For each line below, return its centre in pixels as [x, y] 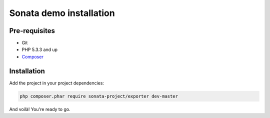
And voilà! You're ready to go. [40, 109]
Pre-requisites [32, 31]
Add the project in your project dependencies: [57, 83]
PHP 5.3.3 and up [39, 49]
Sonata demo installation [62, 13]
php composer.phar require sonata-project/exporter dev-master [99, 96]
